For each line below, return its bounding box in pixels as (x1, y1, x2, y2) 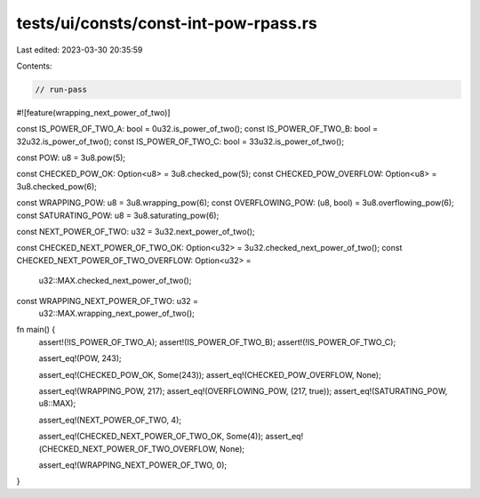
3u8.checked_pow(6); (16, 181, 97, 191)
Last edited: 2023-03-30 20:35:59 (16, 44, 143, 55)
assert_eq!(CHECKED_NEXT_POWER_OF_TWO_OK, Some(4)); (38, 431, 264, 442)
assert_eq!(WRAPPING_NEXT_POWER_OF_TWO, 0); (38, 459, 227, 470)
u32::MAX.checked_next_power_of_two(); (38, 276, 192, 286)
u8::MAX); (38, 398, 76, 409)
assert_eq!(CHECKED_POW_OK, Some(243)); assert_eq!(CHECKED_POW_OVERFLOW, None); (38, 369, 381, 380)
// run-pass (35, 84, 88, 94)
